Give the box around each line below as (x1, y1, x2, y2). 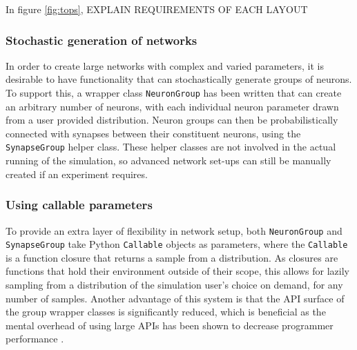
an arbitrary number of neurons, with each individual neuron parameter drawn (6, 99, 339, 113)
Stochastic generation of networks (6, 31, 197, 48)
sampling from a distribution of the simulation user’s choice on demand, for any (6, 278, 343, 291)
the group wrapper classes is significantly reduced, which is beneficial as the (6, 304, 326, 319)
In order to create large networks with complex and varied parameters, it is (6, 58, 324, 72)
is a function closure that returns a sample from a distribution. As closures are (6, 250, 338, 264)
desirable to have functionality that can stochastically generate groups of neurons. (6, 72, 352, 86)
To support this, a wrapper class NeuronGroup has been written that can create (6, 86, 342, 99)
